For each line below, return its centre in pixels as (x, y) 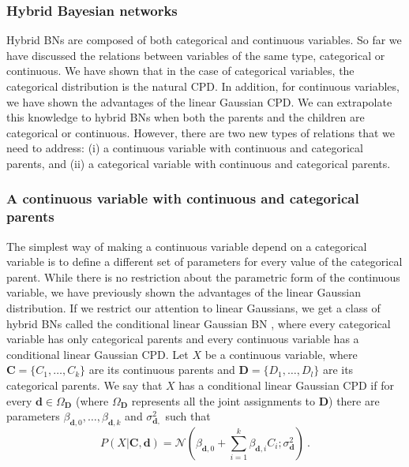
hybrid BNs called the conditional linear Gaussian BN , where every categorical (199, 323)
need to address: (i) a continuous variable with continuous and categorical (185, 148)
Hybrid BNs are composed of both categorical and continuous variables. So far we (204, 40)
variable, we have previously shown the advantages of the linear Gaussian (184, 292)
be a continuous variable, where (281, 354)
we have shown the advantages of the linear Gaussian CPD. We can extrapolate (199, 101)
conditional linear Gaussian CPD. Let (98, 354)
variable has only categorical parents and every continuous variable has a (183, 339)
